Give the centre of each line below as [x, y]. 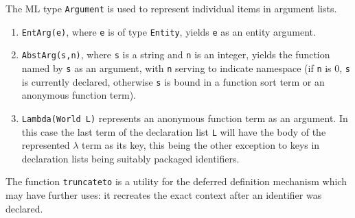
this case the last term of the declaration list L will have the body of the [174, 131]
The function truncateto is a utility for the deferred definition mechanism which [176, 181]
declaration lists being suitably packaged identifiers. [130, 158]
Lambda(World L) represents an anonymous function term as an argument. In [185, 118]
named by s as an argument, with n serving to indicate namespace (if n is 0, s [186, 68]
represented [46, 145]
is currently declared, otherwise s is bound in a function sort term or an [173, 81]
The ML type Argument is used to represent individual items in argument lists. [171, 8]
